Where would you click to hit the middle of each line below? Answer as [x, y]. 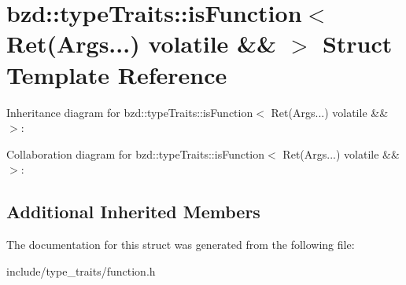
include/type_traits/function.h [81, 270]
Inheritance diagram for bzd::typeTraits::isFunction [130, 112]
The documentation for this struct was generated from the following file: [181, 245]
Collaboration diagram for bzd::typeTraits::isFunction [136, 153]
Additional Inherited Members [133, 212]
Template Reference [117, 74]
